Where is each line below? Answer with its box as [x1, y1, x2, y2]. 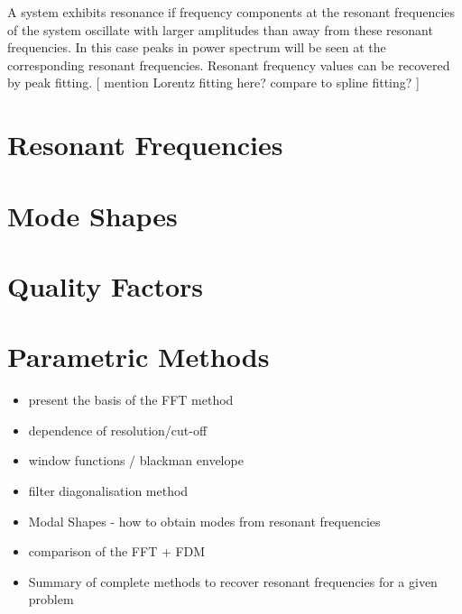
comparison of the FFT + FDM [28, 542, 206, 561]
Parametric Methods [7, 338, 270, 375]
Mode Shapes [7, 197, 178, 234]
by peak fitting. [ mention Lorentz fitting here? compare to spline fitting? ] [7, 73, 420, 92]
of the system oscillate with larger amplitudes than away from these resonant [7, 20, 433, 39]
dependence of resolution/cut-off [28, 420, 208, 439]
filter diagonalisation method [28, 481, 189, 499]
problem [28, 590, 74, 609]
